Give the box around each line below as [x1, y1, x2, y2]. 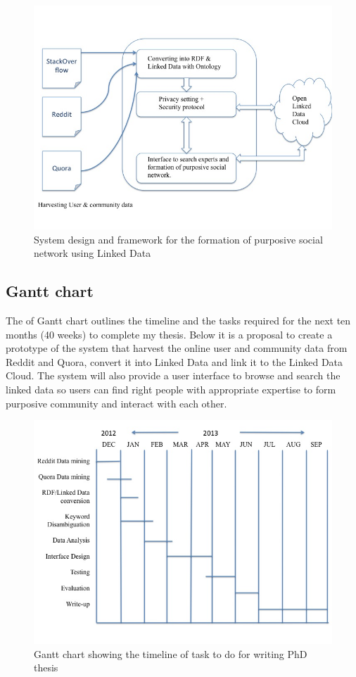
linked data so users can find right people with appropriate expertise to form [6, 381, 336, 396]
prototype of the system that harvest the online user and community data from [6, 341, 348, 355]
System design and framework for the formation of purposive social [34, 232, 323, 246]
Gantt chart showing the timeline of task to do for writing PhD [34, 646, 307, 661]
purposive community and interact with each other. [6, 396, 227, 410]
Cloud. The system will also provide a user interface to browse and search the [6, 368, 341, 383]
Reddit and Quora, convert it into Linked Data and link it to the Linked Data [6, 354, 343, 369]
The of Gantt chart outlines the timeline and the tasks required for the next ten [6, 312, 351, 327]
